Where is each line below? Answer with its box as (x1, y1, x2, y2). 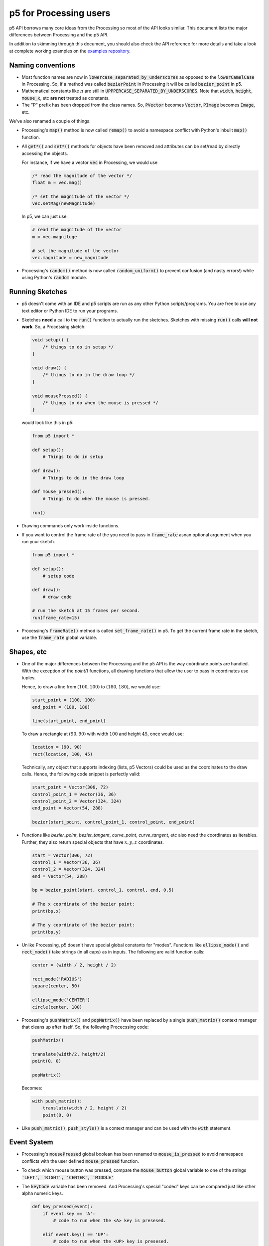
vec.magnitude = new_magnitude (32, 255, 109, 260)
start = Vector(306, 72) (32, 852, 93, 858)
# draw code (42, 594, 72, 600)
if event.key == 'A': (42, 1211, 96, 1216)
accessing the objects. (21, 150, 68, 156)
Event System (9, 1138, 53, 1146)
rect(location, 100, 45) (32, 751, 93, 757)
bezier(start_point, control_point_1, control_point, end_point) (32, 819, 195, 825)
